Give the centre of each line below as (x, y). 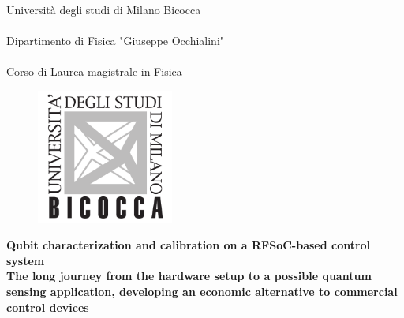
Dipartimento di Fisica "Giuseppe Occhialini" (116, 41)
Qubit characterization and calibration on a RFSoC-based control (189, 245)
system (26, 260)
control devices (48, 307)
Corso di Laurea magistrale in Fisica (94, 71)
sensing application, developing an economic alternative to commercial (202, 291)
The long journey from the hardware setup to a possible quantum (189, 276)
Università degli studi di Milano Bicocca (104, 9)
